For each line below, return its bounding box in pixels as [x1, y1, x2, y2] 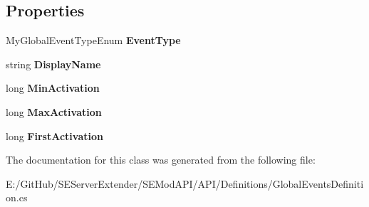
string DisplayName [6, 56, 101, 71]
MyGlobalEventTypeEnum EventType [6, 33, 181, 48]
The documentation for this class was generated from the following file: [6, 152, 316, 167]
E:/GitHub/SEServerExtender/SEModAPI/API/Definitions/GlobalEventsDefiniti [6, 176, 364, 191]
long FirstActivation [6, 128, 103, 143]
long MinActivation [6, 80, 100, 95]
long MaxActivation [6, 104, 102, 119]
